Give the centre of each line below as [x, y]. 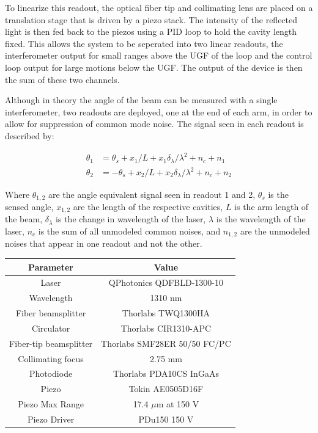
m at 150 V [178, 404]
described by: [30, 135]
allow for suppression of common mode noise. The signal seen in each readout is [154, 124]
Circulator [51, 328]
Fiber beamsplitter [51, 313]
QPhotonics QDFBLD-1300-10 [166, 282]
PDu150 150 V [166, 419]
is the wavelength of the [261, 219]
